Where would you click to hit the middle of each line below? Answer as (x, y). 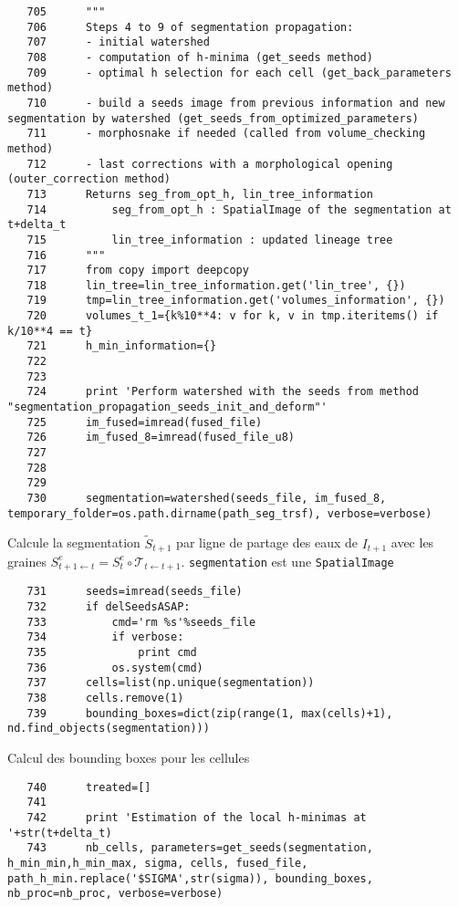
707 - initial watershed (118, 42)
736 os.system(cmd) (115, 667)
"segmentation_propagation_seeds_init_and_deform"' (167, 407)
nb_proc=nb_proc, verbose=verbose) (115, 894)
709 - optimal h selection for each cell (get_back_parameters (239, 73)
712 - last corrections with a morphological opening (210, 164)
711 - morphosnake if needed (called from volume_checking (226, 134)
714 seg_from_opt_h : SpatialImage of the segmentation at (239, 209)
